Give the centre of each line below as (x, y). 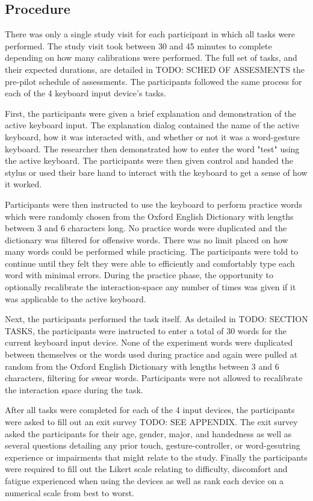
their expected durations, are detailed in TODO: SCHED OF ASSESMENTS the (155, 69)
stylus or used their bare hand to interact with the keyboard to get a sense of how (156, 172)
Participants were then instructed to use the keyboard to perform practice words (153, 204)
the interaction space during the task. (74, 389)
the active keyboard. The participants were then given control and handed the (149, 160)
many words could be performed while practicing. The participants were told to (152, 251)
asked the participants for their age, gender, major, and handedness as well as (148, 433)
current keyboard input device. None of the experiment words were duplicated (149, 342)
